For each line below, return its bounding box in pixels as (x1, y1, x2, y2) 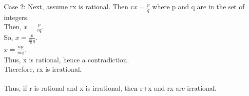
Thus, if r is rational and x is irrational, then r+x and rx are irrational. (4, 83, 217, 93)
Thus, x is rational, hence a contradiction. (4, 54, 129, 64)
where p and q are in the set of (152, 1, 245, 11)
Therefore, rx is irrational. (4, 64, 82, 74)
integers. (4, 12, 29, 22)
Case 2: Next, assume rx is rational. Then (4, 1, 129, 11)
